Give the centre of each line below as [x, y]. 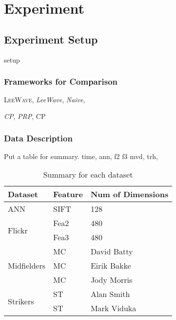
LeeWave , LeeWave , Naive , [45, 100]
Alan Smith [110, 294]
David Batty [112, 251]
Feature [68, 194]
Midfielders [27, 266]
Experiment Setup [51, 39]
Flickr [18, 230]
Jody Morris [111, 280]
